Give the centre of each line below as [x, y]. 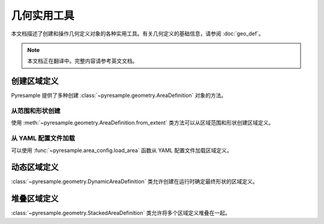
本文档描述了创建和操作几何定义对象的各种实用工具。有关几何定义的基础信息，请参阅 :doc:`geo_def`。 [137, 34]
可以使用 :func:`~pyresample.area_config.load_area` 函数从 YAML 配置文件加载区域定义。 [121, 150]
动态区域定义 [35, 167]
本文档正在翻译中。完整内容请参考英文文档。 [82, 61]
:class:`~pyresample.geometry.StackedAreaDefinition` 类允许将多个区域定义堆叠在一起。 [121, 213]
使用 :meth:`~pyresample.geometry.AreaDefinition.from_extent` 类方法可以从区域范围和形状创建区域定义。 [142, 123]
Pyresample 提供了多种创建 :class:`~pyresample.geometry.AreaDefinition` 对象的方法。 [119, 95]
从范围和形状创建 [36, 111]
